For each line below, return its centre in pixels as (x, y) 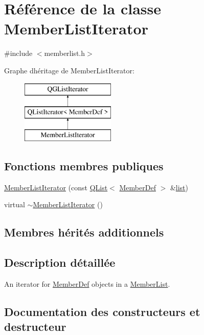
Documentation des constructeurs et (102, 311)
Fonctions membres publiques (84, 165)
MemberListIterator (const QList (56, 187)
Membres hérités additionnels (84, 232)
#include (18, 53)
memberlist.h (65, 53)
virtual (15, 204)
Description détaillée (60, 262)
